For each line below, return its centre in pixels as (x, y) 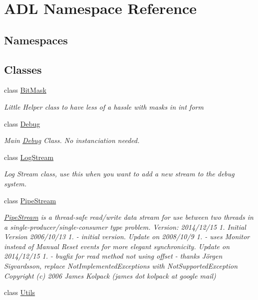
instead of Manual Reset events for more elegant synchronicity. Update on (117, 246)
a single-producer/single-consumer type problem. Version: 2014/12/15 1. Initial (125, 226)
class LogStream (29, 157)
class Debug (22, 123)
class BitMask (25, 90)
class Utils (20, 292)
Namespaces (36, 40)
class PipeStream (30, 200)
